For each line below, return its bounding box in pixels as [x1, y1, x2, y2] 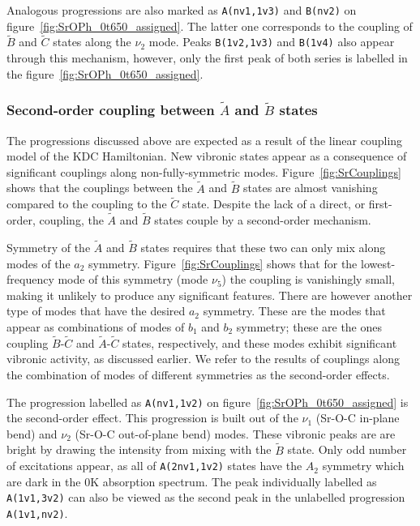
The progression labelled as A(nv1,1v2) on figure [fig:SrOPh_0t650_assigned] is [6, 393, 409, 410]
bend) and [6, 425, 58, 442]
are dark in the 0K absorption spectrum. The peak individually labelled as [6, 473, 377, 490]
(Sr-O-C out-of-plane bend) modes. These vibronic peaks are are [75, 425, 396, 442]
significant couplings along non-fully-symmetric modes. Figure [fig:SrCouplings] [6, 163, 401, 180]
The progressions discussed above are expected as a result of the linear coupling [6, 131, 403, 148]
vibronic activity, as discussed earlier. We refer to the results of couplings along [6, 350, 400, 367]
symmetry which [322, 457, 405, 474]
